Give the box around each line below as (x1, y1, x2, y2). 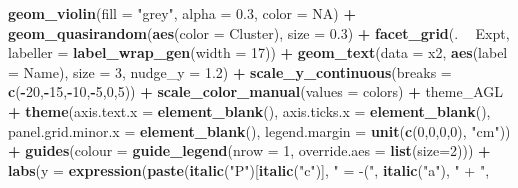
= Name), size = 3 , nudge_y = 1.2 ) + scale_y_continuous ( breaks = (8, 61, 452, 82)
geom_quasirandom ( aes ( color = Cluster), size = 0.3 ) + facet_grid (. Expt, (8, 22, 510, 43)
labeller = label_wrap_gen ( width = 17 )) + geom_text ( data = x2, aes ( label (8, 42, 508, 63)
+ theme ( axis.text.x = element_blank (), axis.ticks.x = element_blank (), (8, 100, 491, 121)
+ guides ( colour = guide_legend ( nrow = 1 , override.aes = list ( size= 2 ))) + (8, 140, 491, 161)
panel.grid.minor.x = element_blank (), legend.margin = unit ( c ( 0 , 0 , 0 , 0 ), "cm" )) (8, 120, 511, 141)
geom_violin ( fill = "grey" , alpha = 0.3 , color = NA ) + (8, 3, 356, 23)
